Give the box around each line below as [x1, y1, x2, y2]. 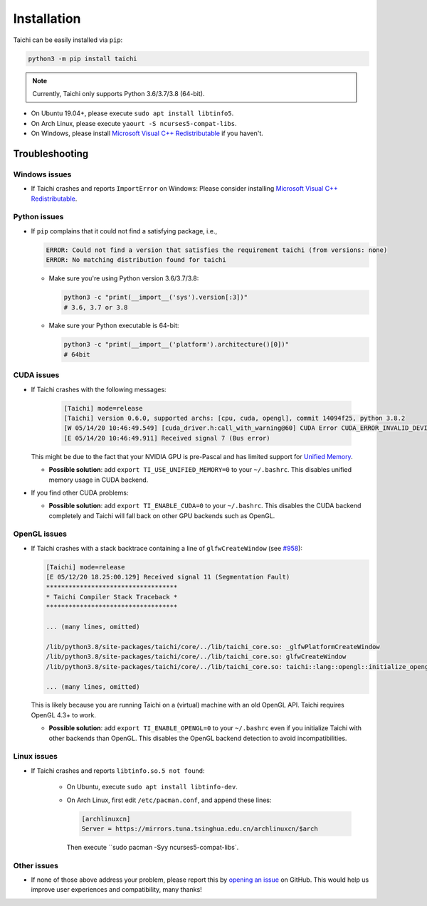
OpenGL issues [13, 529, 68, 539]
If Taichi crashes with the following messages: [31, 385, 167, 394]
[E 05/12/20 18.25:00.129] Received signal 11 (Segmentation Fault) [46, 573, 290, 581]
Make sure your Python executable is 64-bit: [48, 321, 179, 330]
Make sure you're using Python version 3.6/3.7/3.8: [48, 274, 199, 283]
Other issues [13, 860, 58, 870]
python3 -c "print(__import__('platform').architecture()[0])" [63, 340, 290, 349]
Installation [13, 11, 81, 26]
